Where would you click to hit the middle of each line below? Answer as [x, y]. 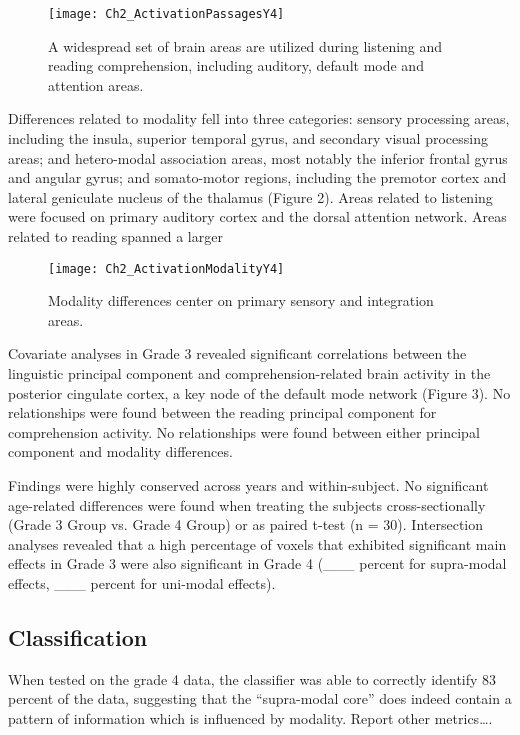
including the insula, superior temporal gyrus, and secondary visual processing [248, 138]
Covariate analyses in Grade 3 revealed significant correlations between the [237, 353]
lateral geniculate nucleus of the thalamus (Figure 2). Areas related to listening [250, 196]
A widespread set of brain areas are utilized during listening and [245, 45]
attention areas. [96, 84]
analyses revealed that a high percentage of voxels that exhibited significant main [257, 543]
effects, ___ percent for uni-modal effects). [142, 582]
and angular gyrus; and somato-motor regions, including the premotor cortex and [257, 177]
